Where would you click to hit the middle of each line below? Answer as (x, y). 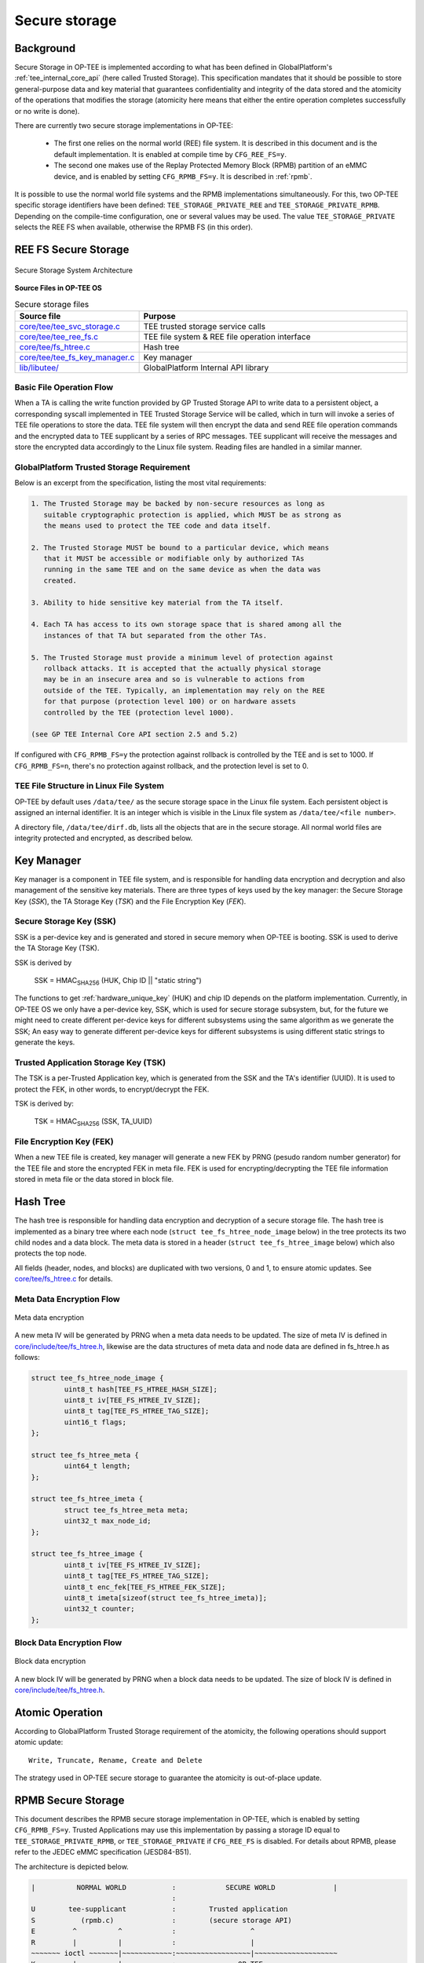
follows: (27, 1358)
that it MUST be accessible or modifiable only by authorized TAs (174, 559)
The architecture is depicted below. (71, 1866)
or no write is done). (47, 111)
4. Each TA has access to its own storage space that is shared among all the (186, 625)
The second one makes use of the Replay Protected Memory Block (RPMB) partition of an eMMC (210, 166)
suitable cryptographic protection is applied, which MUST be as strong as (192, 515)
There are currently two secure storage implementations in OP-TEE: (124, 126)
